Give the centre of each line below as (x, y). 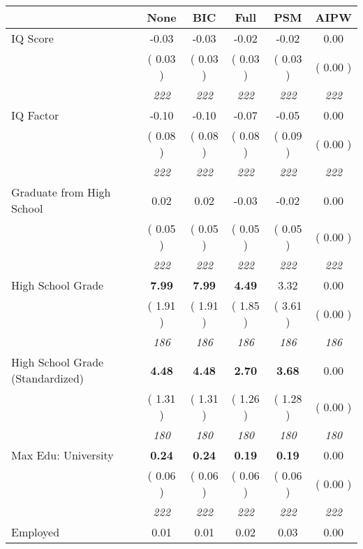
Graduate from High (61, 192)
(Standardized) (48, 378)
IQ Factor (35, 115)
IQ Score (32, 38)
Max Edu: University (62, 455)
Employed (36, 532)
